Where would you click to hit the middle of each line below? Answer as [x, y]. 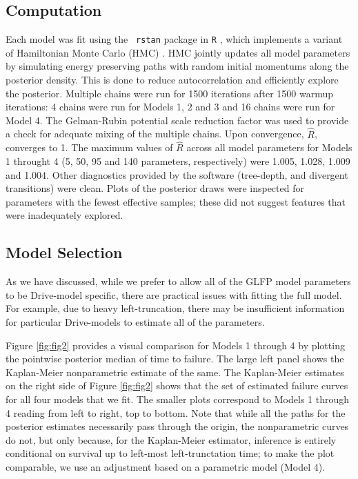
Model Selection [64, 252]
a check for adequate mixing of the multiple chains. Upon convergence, [155, 134]
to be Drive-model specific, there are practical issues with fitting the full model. [174, 294]
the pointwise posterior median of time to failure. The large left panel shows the [175, 359]
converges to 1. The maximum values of [89, 147]
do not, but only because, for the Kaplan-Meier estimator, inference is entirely [171, 439]
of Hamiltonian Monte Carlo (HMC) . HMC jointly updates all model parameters [178, 52]
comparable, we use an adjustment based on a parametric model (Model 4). [166, 466]
